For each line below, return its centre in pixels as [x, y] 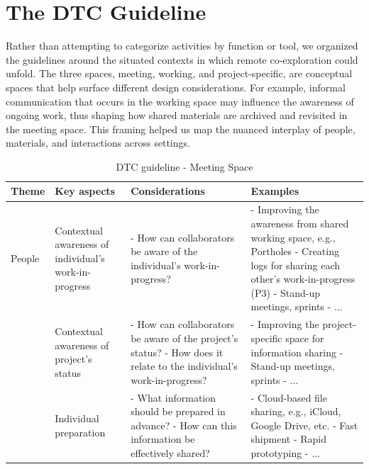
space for [305, 338]
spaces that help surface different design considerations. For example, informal [176, 87]
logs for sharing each [296, 265]
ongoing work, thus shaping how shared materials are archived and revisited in [177, 115]
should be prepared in [178, 411]
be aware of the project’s [184, 338]
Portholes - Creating [295, 251]
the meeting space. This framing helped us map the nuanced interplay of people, [181, 129]
